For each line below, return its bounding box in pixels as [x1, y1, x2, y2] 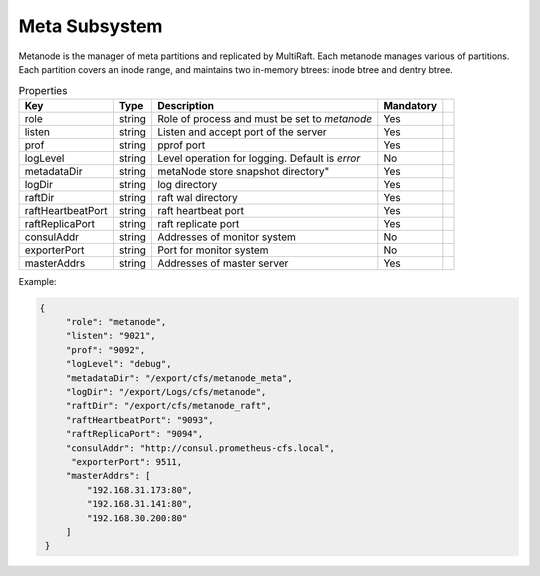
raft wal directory [156, 190, 239, 204]
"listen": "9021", [65, 330, 157, 342]
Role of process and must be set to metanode [156, 111, 373, 125]
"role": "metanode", [65, 316, 167, 328]
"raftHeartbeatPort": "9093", [65, 414, 214, 425]
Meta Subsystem [18, 15, 163, 37]
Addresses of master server [156, 256, 289, 270]
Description [156, 98, 215, 112]
